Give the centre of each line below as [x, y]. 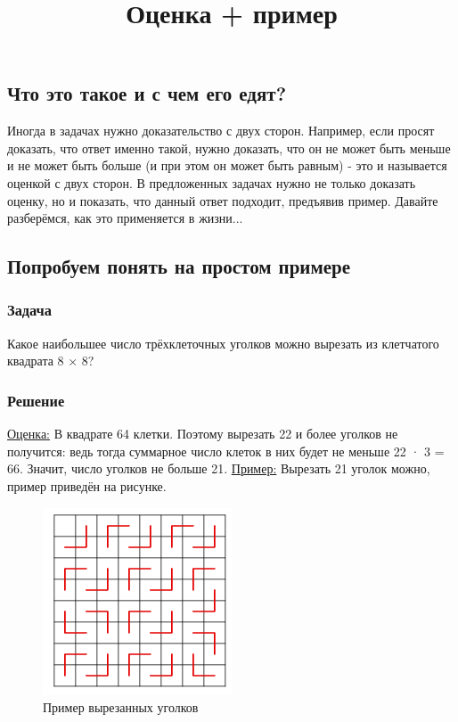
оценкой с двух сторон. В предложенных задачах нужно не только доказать [212, 182]
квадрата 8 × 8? [51, 361]
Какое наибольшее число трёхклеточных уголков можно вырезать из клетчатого [223, 343]
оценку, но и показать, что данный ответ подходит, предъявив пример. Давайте [223, 200]
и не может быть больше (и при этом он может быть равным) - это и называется [227, 165]
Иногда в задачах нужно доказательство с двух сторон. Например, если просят [221, 131]
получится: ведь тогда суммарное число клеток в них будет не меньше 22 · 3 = [226, 451]
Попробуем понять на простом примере [179, 266]
